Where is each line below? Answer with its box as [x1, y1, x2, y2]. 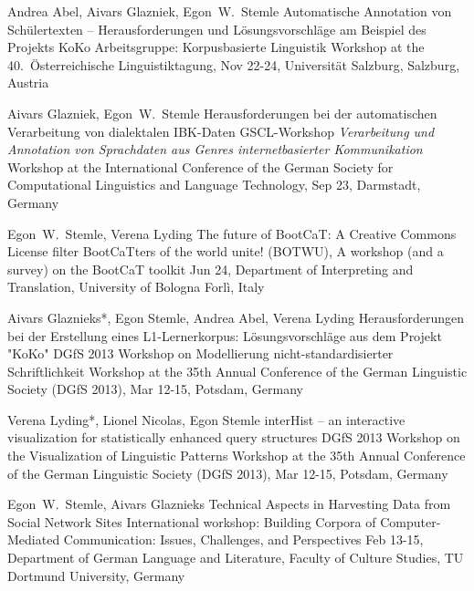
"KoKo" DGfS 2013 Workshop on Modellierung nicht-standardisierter [7, 344, 394, 363]
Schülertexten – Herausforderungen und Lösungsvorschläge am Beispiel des [7, 19, 427, 38]
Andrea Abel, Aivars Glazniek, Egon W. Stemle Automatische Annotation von [7, 2, 452, 20]
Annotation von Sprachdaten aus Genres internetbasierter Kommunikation [7, 140, 423, 159]
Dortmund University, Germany [7, 565, 185, 585]
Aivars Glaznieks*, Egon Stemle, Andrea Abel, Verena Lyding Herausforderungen [7, 307, 464, 327]
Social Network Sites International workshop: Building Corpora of [7, 512, 376, 531]
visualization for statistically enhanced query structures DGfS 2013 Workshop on [7, 428, 460, 447]
